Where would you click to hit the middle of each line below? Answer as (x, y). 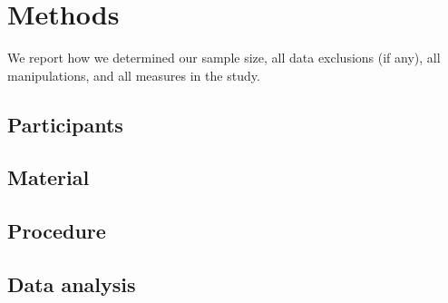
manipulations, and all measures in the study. (134, 75)
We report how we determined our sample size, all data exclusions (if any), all (224, 58)
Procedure (57, 231)
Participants (65, 124)
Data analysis (72, 284)
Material (49, 177)
